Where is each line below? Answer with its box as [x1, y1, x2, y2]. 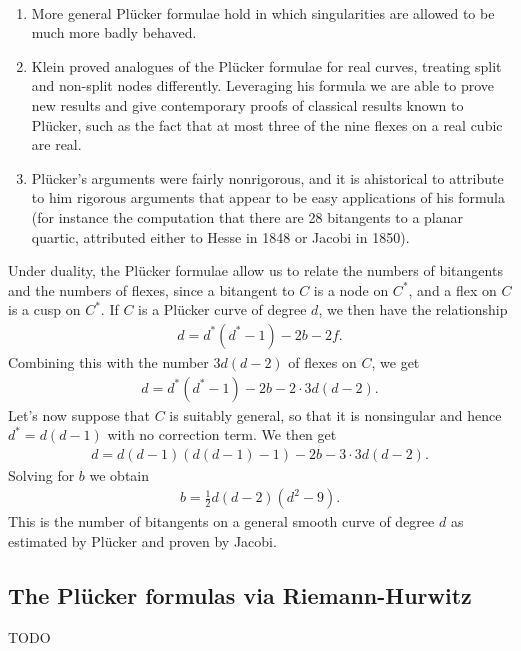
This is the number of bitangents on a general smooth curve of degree [8, 511, 435, 532]
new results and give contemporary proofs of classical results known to [31, 94, 464, 115]
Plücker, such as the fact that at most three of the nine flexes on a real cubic [31, 114, 503, 135]
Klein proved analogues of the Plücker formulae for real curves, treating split [31, 55, 502, 76]
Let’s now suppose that [8, 404, 150, 425]
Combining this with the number [8, 351, 209, 372]
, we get [371, 351, 420, 372]
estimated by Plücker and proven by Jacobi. [8, 531, 277, 551]
